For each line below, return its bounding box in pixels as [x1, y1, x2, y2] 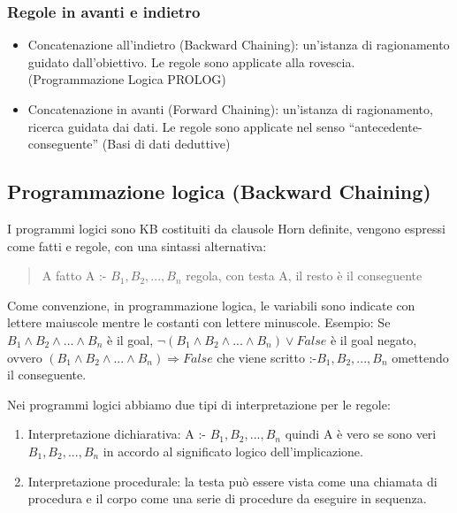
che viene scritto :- [217, 348, 317, 366]
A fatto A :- [42, 266, 107, 285]
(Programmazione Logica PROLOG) [27, 70, 226, 88]
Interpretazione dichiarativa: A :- [27, 425, 206, 443]
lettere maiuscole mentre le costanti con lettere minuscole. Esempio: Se [7, 313, 391, 332]
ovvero [7, 348, 42, 366]
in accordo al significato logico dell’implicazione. [103, 441, 363, 460]
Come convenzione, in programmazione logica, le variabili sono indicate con [7, 295, 415, 314]
